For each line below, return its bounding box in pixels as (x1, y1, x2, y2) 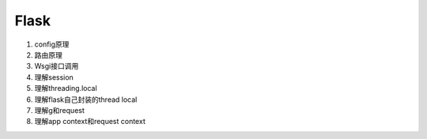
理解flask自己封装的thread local (34, 95, 138, 104)
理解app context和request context (34, 117, 145, 126)
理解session (34, 72, 74, 82)
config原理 (34, 39, 70, 49)
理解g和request (34, 105, 85, 115)
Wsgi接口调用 (34, 62, 79, 71)
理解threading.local (34, 84, 98, 93)
